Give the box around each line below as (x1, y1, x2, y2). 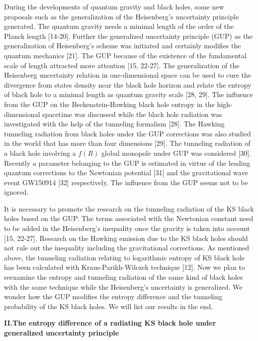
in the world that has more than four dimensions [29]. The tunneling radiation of (4, 138, 251, 148)
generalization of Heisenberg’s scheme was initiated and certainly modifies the (4, 40, 241, 51)
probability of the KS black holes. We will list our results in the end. (4, 301, 213, 311)
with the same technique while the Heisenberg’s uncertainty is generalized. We (4, 281, 243, 292)
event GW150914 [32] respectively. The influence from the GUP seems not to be (4, 177, 248, 187)
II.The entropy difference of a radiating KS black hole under (4, 318, 216, 328)
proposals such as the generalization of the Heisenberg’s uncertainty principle (4, 11, 239, 21)
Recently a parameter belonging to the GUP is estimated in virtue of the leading (4, 157, 251, 168)
